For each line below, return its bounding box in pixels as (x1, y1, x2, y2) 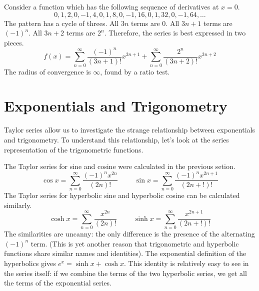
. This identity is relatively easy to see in (124, 257, 249, 268)
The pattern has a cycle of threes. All (4, 17, 119, 28)
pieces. (4, 37, 24, 47)
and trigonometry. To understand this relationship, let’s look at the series (4, 134, 229, 144)
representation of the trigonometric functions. (4, 144, 143, 154)
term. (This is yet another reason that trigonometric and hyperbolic (30, 238, 239, 248)
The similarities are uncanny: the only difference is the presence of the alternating (4, 228, 255, 239)
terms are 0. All (131, 17, 179, 28)
